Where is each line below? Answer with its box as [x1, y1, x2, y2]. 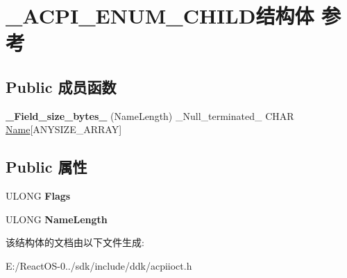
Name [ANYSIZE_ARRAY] [6, 122, 122, 137]
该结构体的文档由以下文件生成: [6, 235, 144, 250]
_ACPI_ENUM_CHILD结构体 [6, 1, 314, 30]
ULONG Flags [6, 189, 71, 203]
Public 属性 [6, 156, 87, 177]
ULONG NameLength [6, 211, 108, 226]
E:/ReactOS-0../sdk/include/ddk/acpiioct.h [6, 258, 192, 272]
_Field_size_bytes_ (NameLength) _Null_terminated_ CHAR [6, 108, 294, 123]
